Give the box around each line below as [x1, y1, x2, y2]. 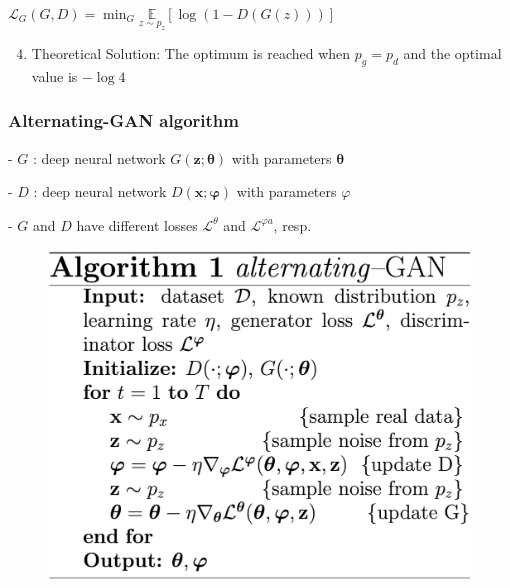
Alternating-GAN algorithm [8, 108, 239, 133]
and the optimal [403, 43, 502, 64]
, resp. [273, 214, 312, 235]
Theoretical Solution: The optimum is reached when [31, 43, 351, 64]
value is [31, 65, 78, 86]
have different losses [76, 214, 198, 235]
